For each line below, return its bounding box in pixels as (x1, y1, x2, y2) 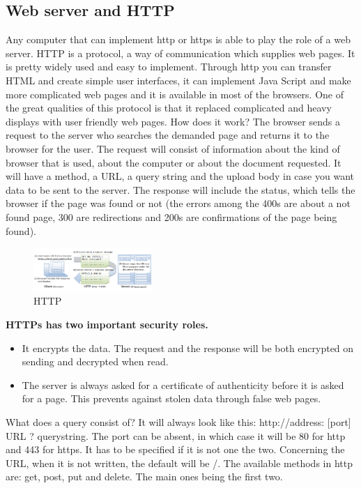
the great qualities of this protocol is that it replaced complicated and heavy (6, 100, 332, 115)
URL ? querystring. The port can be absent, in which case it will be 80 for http (6, 428, 346, 443)
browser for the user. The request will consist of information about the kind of (6, 141, 340, 155)
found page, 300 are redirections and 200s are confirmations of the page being (6, 209, 337, 224)
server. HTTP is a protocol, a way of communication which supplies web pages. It (6, 45, 355, 60)
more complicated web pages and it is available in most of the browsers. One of (6, 86, 344, 101)
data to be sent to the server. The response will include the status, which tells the (6, 182, 355, 197)
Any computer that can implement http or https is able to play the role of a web (6, 32, 351, 47)
